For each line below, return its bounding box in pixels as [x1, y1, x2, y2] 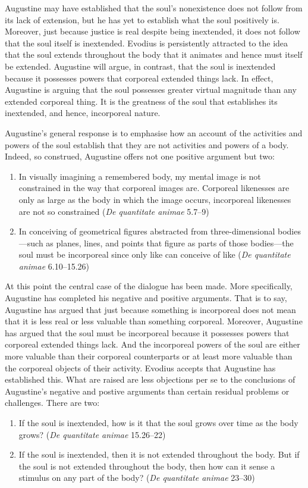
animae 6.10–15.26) [18, 259, 90, 272]
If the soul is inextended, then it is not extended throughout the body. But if [18, 448, 300, 461]
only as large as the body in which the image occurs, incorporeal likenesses [18, 193, 291, 205]
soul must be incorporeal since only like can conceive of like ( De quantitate [18, 248, 291, 261]
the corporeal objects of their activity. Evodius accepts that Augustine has [5, 361, 276, 374]
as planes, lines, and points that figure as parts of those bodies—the [46, 236, 294, 249]
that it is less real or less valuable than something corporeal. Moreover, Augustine [5, 315, 303, 327]
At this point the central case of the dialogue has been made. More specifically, [5, 280, 293, 292]
